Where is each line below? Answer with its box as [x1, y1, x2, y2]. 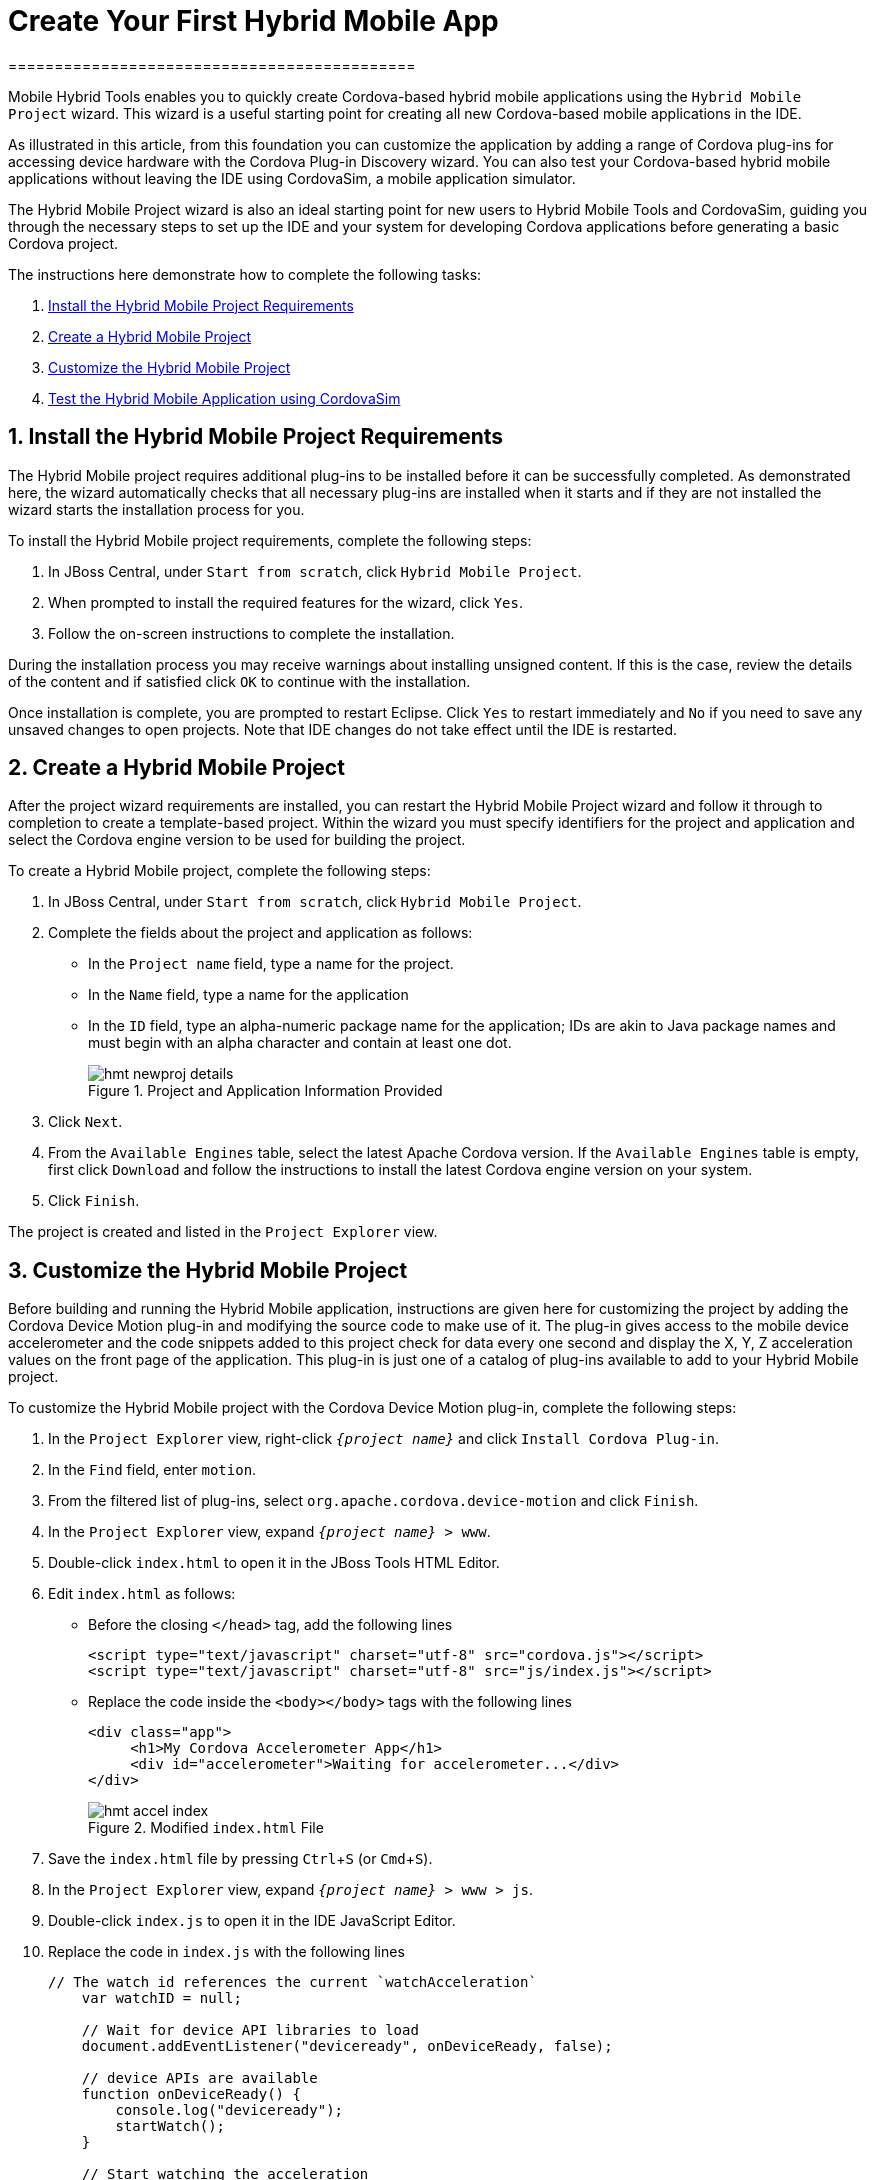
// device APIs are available [81, 2070, 318, 2087]
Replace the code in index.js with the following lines [48, 1943, 405, 1961]
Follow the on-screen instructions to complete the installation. [48, 624, 455, 642]
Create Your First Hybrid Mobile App [8, 4, 499, 38]
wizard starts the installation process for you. [8, 500, 305, 518]
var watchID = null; [81, 1990, 242, 2007]
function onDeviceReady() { [81, 2086, 301, 2103]
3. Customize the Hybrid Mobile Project [8, 1257, 408, 1283]
